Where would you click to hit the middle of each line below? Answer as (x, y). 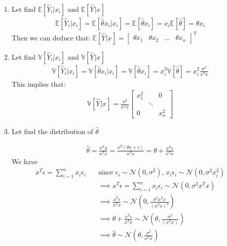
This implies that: (38, 84)
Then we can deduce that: (51, 37)
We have (24, 161)
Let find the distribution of (52, 131)
